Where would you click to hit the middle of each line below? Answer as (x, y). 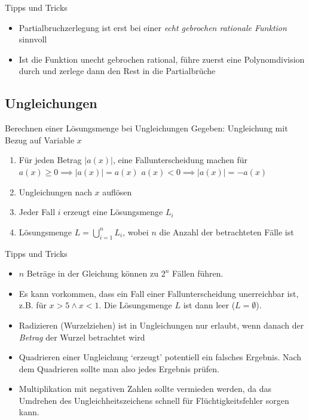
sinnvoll (33, 39)
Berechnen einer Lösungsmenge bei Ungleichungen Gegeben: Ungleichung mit (146, 128)
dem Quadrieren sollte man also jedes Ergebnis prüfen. (119, 368)
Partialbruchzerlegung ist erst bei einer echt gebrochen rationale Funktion (153, 27)
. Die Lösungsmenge (135, 305)
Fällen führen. (198, 273)
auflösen (117, 191)
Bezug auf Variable (40, 140)
